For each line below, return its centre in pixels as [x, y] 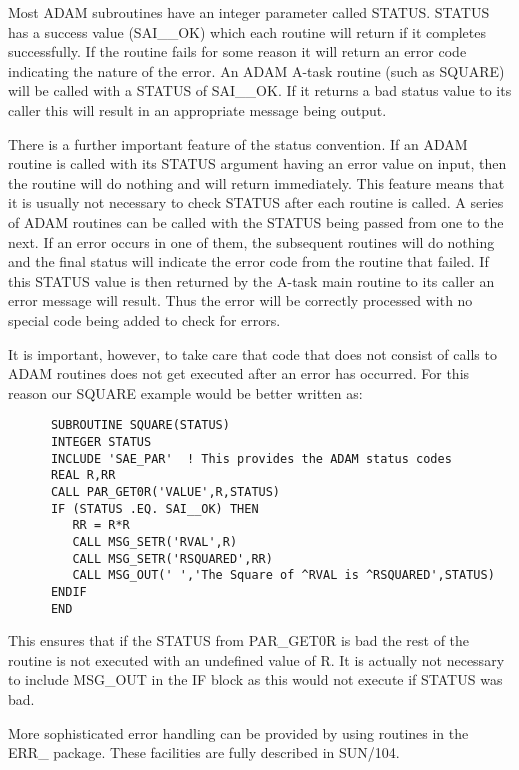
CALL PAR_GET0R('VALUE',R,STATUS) [165, 491]
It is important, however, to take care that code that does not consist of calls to [252, 353]
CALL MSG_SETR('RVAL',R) [155, 541]
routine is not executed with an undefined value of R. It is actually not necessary [256, 659]
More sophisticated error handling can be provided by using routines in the [238, 732]
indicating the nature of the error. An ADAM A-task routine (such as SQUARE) [256, 70]
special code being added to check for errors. [144, 319]
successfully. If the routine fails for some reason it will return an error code [237, 51]
